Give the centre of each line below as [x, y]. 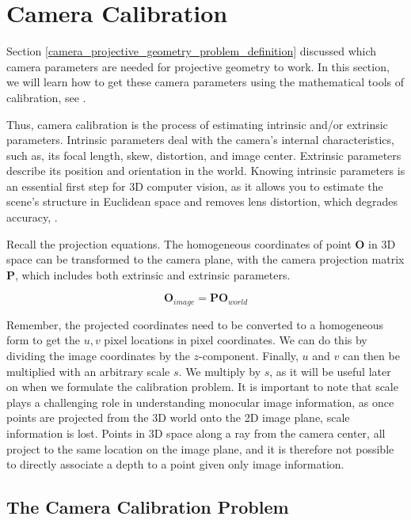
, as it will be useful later [330, 371]
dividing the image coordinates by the [98, 356]
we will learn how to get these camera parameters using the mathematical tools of [205, 82]
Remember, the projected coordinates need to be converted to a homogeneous [195, 324]
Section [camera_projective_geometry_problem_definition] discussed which [192, 51]
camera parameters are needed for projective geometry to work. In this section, [198, 66]
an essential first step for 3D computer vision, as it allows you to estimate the [195, 186]
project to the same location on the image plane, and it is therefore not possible [200, 448]
